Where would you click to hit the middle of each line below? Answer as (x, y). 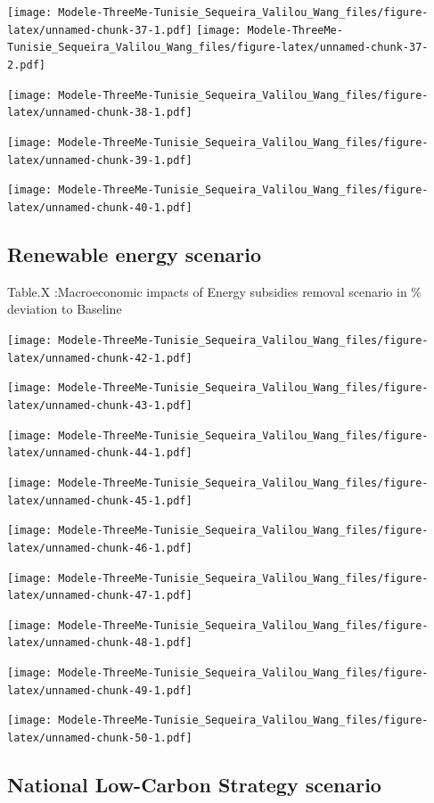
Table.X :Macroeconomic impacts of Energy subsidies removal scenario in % (215, 291)
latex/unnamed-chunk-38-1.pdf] (100, 113)
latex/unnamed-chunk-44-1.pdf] (100, 453)
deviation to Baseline (65, 309)
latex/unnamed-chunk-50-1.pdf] (100, 738)
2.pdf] (26, 65)
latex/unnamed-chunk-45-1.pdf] (100, 500)
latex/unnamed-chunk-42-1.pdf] (100, 358)
